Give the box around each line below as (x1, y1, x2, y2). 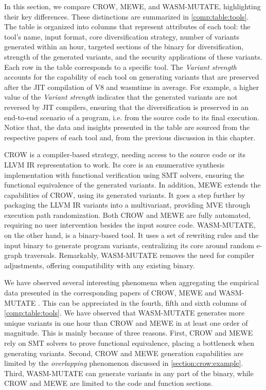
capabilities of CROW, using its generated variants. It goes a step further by (4, 189, 245, 200)
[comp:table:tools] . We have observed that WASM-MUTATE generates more (4, 307, 245, 318)
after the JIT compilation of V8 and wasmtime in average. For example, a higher (4, 81, 259, 92)
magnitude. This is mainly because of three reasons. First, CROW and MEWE (4, 327, 253, 338)
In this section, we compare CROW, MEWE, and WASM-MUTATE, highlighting (4, 1, 261, 11)
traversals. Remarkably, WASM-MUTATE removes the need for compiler (24, 250, 255, 261)
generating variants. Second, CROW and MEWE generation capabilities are (4, 347, 243, 358)
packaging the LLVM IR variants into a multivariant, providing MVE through (4, 199, 251, 210)
